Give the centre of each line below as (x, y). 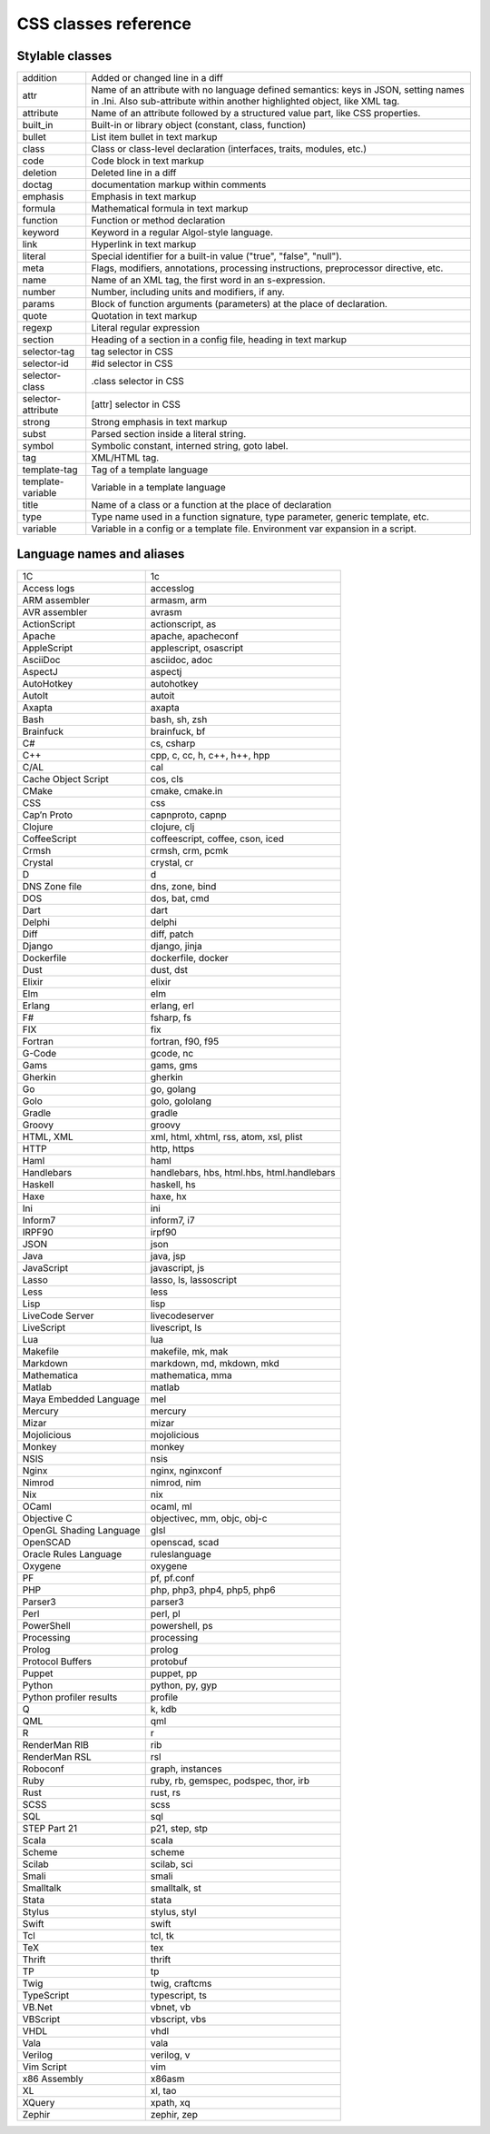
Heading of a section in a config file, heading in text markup (219, 340)
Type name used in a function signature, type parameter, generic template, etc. (260, 517)
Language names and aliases (101, 554)
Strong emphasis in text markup (159, 422)
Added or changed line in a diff (157, 78)
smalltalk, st (176, 1888)
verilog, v (170, 2055)
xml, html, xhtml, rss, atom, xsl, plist (226, 1136)
